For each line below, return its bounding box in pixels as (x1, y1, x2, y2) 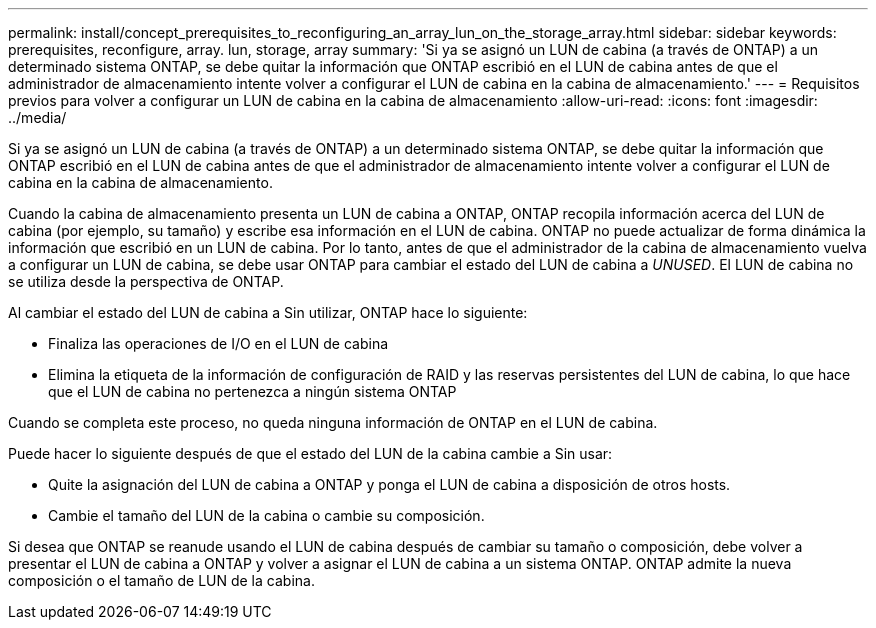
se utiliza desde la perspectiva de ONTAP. (8, 273, 284, 290)
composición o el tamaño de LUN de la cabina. (8, 572, 315, 589)
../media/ (8, 109, 67, 126)
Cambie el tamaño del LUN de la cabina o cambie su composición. (48, 507, 485, 524)
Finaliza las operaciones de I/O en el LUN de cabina (48, 335, 389, 352)
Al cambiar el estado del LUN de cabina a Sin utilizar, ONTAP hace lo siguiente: (8, 304, 528, 321)
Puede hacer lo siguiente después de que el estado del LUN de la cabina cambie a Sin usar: (8, 445, 613, 462)
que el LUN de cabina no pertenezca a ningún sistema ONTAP (48, 383, 457, 400)
